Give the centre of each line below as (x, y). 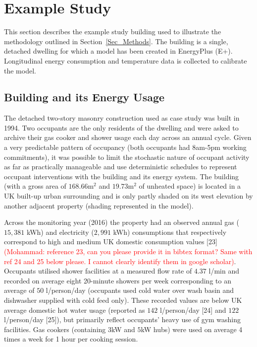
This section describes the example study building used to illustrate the (113, 32)
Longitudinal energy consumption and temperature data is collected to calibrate (126, 60)
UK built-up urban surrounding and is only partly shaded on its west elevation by (128, 196)
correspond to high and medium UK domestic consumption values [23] (111, 242)
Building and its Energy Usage (84, 97)
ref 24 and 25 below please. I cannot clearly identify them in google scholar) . (120, 261)
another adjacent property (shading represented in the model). (99, 205)
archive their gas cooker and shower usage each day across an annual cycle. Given (128, 137)
